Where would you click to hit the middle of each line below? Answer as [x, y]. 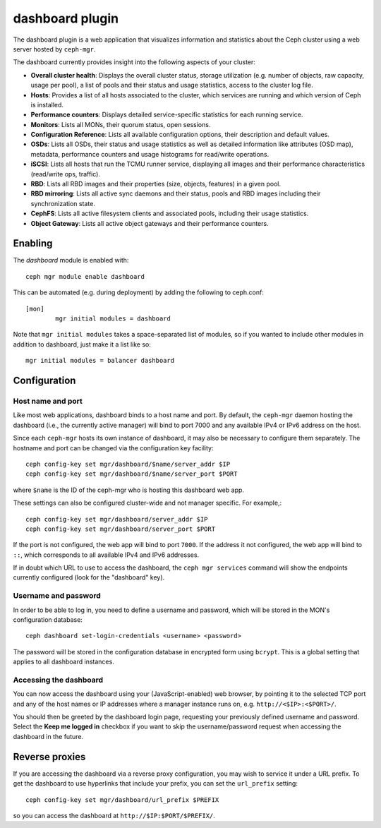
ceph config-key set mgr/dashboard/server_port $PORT [120, 529]
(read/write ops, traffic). [65, 174]
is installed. [47, 104]
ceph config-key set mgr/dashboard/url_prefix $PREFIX [122, 800]
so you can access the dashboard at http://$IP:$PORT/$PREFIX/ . [114, 815]
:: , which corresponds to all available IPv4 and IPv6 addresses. [106, 555]
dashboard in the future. [48, 736]
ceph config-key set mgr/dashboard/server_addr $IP [117, 519]
